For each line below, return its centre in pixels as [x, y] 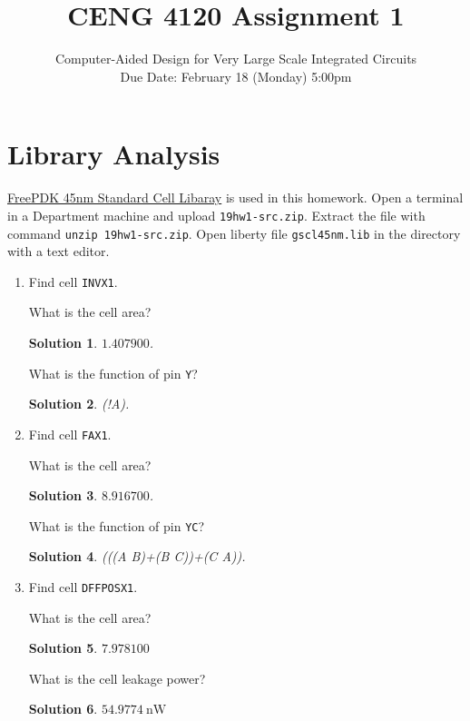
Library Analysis [114, 154]
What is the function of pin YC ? [117, 525]
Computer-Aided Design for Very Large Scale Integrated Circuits [236, 59]
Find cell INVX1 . [73, 281]
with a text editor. [59, 251]
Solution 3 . [63, 495]
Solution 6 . [63, 709]
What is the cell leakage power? [117, 678]
